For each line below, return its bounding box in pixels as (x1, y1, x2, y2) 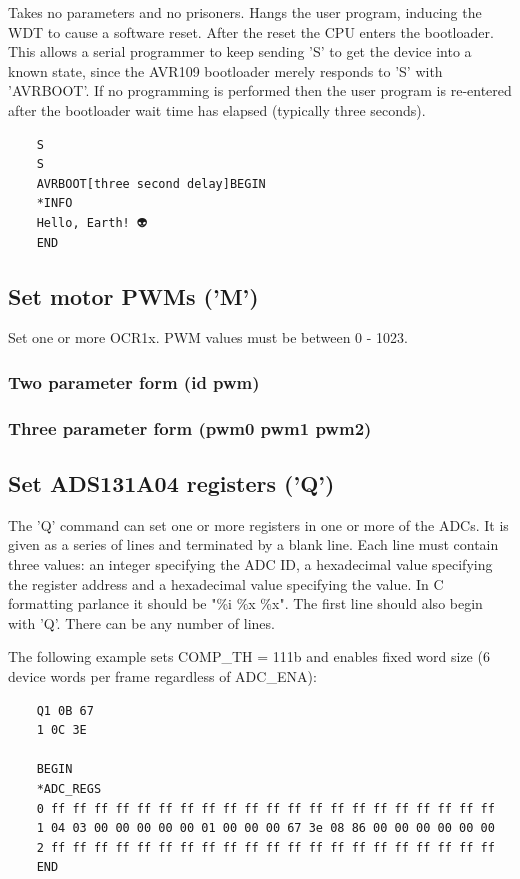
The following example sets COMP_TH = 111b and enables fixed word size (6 (8, 646, 490, 667)
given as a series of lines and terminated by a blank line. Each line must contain (8, 534, 499, 555)
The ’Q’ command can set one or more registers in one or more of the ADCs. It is (8, 514, 509, 535)
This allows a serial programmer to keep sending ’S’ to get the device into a (8, 41, 472, 62)
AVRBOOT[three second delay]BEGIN (36, 176, 266, 191)
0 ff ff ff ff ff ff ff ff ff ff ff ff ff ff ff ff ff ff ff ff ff (36, 801, 495, 816)
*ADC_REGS (36, 781, 102, 796)
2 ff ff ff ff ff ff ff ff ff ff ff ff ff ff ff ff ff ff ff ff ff (36, 840, 495, 855)
